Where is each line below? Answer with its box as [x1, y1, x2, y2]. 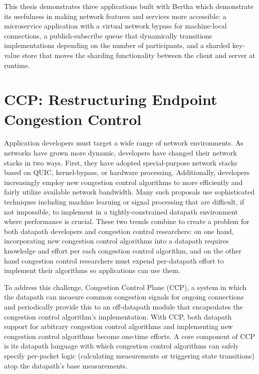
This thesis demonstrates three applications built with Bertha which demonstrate [4, 1, 253, 11]
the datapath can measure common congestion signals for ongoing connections [4, 291, 244, 302]
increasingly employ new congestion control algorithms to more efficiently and [4, 176, 243, 187]
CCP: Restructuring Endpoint [4, 89, 217, 109]
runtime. [4, 59, 30, 70]
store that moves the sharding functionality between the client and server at [22, 49, 255, 60]
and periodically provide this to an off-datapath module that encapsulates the [4, 301, 243, 311]
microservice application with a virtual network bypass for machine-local [4, 20, 227, 31]
